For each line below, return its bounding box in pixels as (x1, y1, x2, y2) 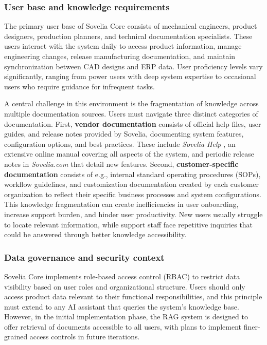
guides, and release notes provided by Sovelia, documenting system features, (4, 128, 244, 139)
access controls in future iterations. (29, 331, 140, 342)
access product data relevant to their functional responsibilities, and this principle (4, 291, 262, 302)
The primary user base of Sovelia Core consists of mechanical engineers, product (4, 21, 257, 31)
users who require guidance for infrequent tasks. (4, 81, 155, 91)
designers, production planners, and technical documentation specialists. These (4, 30, 253, 41)
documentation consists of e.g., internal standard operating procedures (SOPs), (4, 168, 261, 179)
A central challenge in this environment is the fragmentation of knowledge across (4, 98, 259, 109)
